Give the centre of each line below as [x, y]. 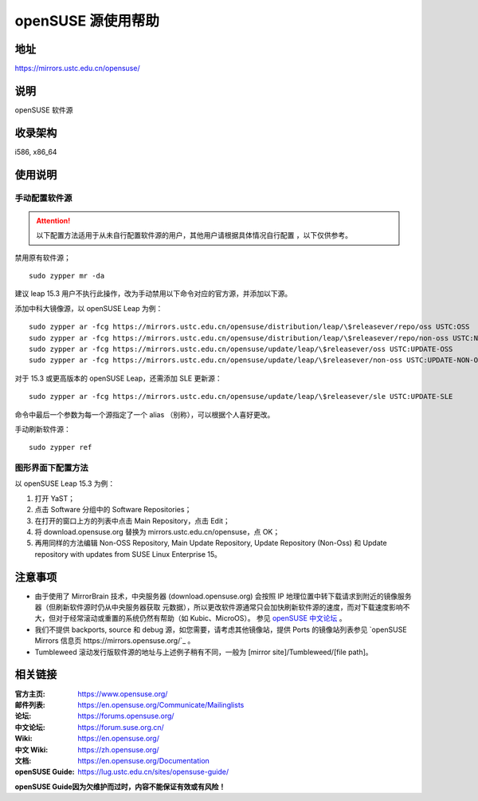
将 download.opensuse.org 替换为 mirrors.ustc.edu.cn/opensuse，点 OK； [157, 532]
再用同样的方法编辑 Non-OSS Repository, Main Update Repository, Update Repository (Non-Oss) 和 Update [211, 543]
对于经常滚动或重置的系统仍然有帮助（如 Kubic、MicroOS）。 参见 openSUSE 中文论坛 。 [201, 618]
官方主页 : [30, 693]
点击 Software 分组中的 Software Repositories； [113, 510]
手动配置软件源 [43, 198]
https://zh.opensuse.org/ [118, 749]
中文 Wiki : [31, 749]
